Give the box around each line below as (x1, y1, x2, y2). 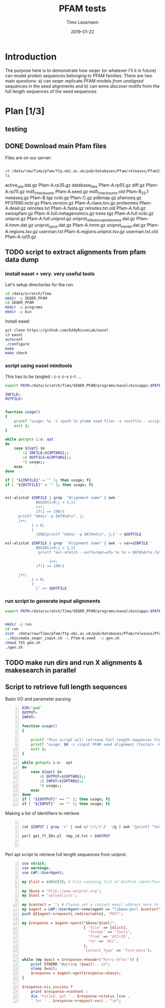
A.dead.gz (5, 205, 26, 211)
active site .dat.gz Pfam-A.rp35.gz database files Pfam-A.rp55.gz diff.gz (5, 182, 145, 189)
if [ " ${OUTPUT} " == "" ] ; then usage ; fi (22, 797, 110, 802)
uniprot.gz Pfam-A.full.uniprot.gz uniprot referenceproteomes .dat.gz (5, 216, 136, 223)
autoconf (5, 337, 23, 342)
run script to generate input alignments (5, 598, 101, 605)
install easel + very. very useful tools (5, 270, 95, 277)
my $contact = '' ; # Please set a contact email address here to (22, 902, 159, 907)
